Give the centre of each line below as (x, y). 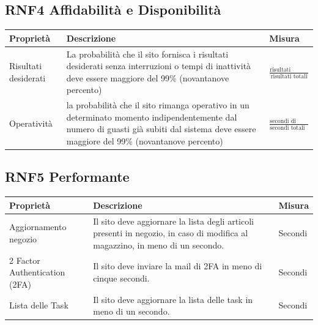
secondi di (283, 121)
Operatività (31, 123)
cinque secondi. (121, 278)
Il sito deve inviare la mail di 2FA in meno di (178, 266)
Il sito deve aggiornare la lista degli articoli (173, 221)
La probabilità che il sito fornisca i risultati (147, 54)
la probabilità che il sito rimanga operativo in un (158, 105)
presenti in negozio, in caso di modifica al (171, 233)
